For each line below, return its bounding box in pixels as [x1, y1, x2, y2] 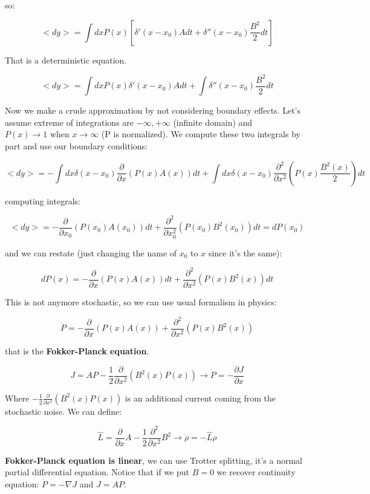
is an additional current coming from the [125, 391, 276, 404]
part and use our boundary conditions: [5, 139, 148, 152]
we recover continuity [216, 466, 296, 478]
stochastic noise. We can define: [5, 405, 122, 417]
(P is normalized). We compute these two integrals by [101, 128, 300, 140]
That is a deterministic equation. [5, 53, 127, 66]
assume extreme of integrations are [5, 115, 134, 128]
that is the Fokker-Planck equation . [5, 345, 149, 357]
